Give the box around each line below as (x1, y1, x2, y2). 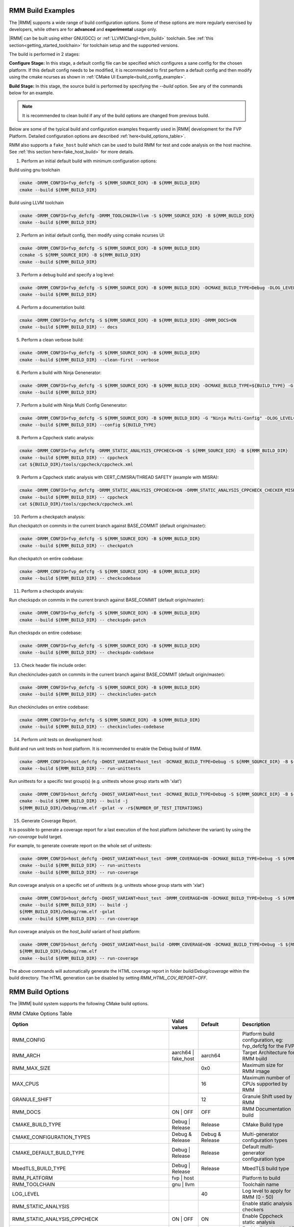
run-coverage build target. (9, 833, 63, 839)
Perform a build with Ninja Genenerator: (21, 370, 102, 375)
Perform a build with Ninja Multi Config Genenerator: (21, 402, 127, 408)
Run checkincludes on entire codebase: (9, 704, 89, 710)
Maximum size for (242, 1062, 284, 1068)
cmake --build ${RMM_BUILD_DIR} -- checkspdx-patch (19, 617, 147, 623)
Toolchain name (242, 1181, 279, 1188)
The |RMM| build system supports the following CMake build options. (9, 1000, 149, 1006)
